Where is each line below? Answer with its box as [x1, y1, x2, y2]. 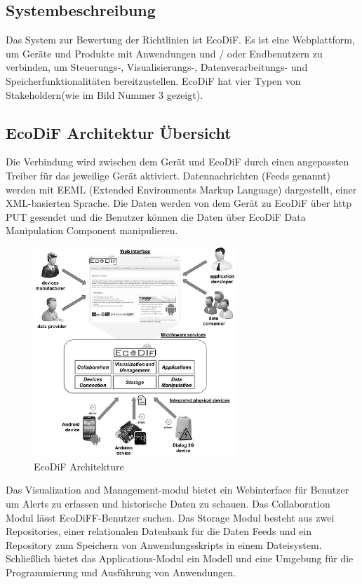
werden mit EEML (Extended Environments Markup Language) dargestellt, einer [6, 182, 357, 196]
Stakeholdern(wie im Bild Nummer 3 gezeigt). [6, 87, 203, 102]
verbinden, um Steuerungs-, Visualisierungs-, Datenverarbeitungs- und [6, 60, 308, 74]
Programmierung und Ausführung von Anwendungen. [6, 565, 236, 580]
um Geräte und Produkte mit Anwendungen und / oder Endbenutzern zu [6, 46, 323, 60]
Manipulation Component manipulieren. [6, 223, 178, 238]
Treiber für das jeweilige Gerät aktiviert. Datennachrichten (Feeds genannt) [6, 168, 330, 182]
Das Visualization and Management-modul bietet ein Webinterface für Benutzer [6, 482, 349, 497]
